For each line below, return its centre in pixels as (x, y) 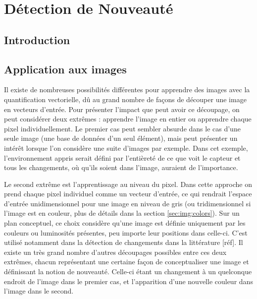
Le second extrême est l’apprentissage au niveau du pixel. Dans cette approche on (128, 184)
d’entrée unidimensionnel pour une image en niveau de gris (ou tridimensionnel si (128, 203)
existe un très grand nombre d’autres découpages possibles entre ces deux (115, 252)
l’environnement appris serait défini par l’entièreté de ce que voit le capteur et (122, 157)
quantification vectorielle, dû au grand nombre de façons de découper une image (125, 99)
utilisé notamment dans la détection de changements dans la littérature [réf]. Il (124, 242)
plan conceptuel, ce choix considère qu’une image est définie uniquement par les (125, 223)
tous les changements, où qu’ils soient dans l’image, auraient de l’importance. (121, 167)
